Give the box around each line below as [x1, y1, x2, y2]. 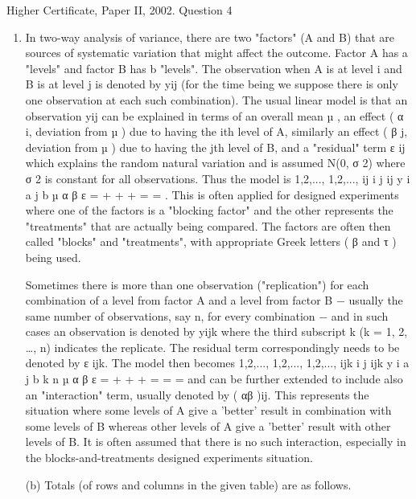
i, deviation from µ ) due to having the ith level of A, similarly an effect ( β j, [25, 123, 408, 140]
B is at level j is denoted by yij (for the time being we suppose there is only [25, 76, 398, 92]
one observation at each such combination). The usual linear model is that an [25, 91, 408, 108]
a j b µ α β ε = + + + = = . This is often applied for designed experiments [25, 186, 399, 202]
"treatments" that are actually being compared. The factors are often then [25, 217, 391, 234]
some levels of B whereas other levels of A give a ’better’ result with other [25, 417, 391, 434]
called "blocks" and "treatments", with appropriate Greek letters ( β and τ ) [25, 233, 397, 250]
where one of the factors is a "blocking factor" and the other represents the [25, 202, 393, 219]
